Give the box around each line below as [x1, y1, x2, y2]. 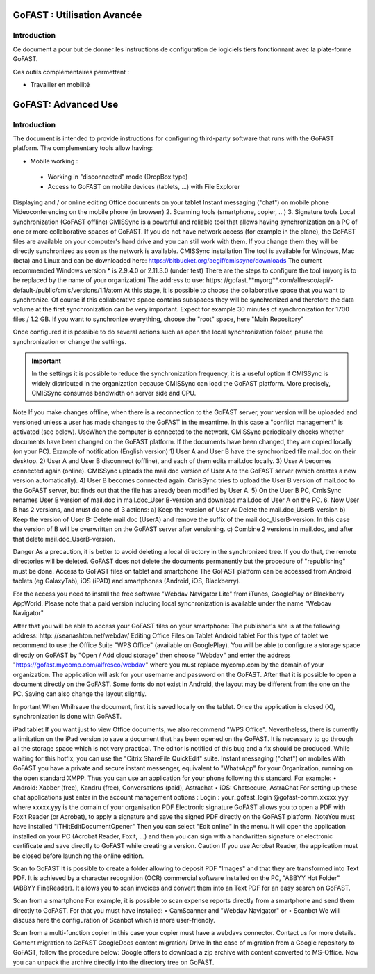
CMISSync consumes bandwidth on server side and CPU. [31, 389, 197, 398]
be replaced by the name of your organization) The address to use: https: [12, 276, 223, 284]
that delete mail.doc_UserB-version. [12, 535, 116, 543]
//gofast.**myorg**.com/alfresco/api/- [224, 276, 333, 284]
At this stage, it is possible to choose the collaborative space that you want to [124, 286, 346, 294]
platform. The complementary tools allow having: [12, 144, 153, 152]
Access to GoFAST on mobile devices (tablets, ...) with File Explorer [47, 182, 240, 190]
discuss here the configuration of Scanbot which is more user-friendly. [12, 916, 215, 924]
